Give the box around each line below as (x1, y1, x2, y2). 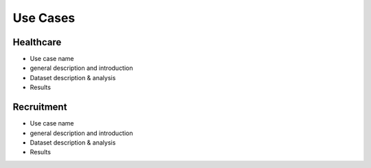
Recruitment (12, 101, 67, 113)
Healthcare (12, 36, 62, 48)
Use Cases (12, 10, 76, 25)
